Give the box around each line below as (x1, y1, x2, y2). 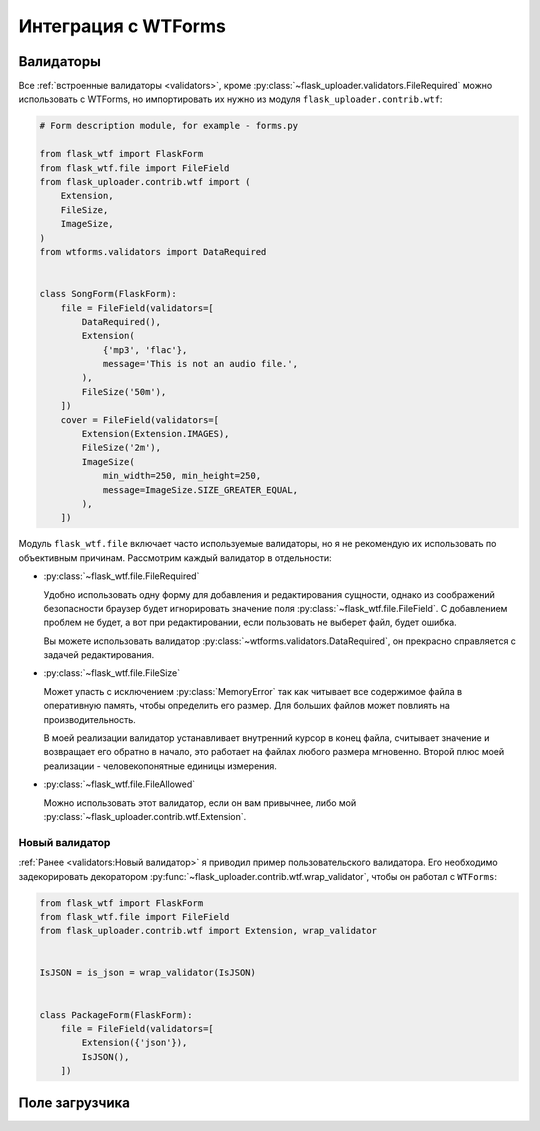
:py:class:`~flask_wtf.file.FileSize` (43, 667, 181, 679)
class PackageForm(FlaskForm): (39, 1009, 194, 1020)
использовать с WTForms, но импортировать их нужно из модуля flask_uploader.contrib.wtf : (18, 93, 443, 105)
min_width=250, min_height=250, (102, 470, 262, 482)
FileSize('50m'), (81, 386, 167, 397)
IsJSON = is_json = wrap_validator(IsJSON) (39, 967, 257, 979)
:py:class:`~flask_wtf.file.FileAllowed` (43, 778, 196, 790)
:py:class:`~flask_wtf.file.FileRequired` (43, 570, 200, 582)
